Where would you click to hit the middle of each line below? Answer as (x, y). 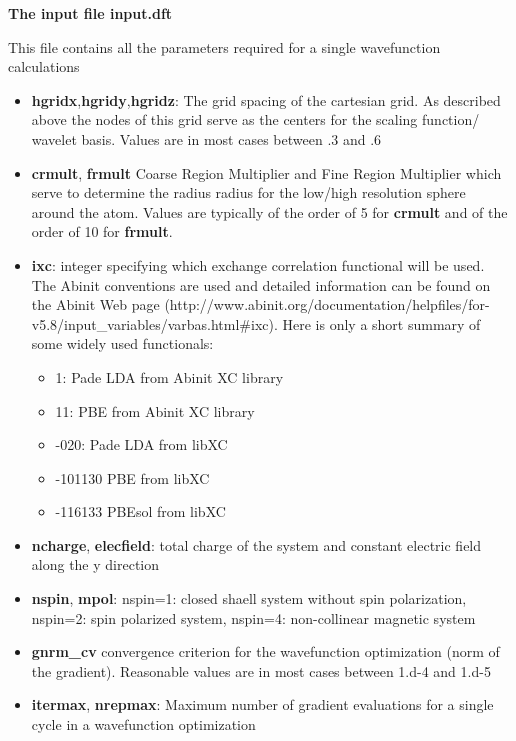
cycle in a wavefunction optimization (143, 724)
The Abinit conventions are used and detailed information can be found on (261, 284)
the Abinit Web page (95, 304)
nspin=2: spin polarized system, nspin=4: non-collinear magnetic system (253, 617)
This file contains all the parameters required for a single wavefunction (224, 46)
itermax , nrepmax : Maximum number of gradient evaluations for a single (262, 704)
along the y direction (95, 564)
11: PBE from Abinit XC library (155, 410)
